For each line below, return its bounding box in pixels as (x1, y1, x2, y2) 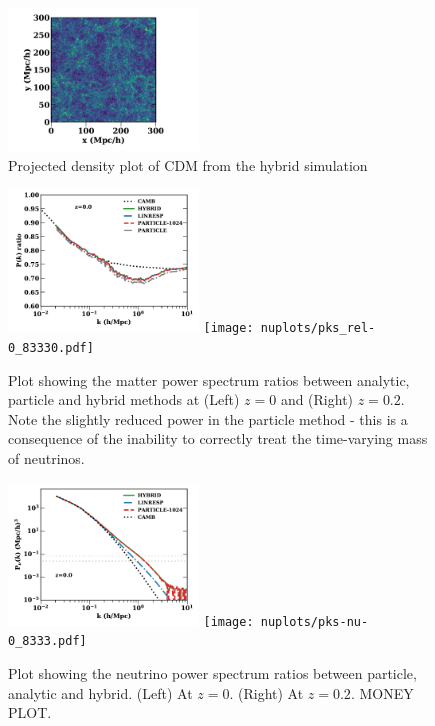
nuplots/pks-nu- (260, 614, 369, 629)
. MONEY (350, 682, 414, 703)
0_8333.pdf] (8, 634, 87, 649)
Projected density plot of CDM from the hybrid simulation (8, 154, 368, 175)
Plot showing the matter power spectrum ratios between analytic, (8, 369, 410, 390)
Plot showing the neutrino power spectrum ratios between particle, (8, 663, 417, 684)
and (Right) (280, 389, 354, 410)
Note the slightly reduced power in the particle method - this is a (8, 408, 408, 429)
